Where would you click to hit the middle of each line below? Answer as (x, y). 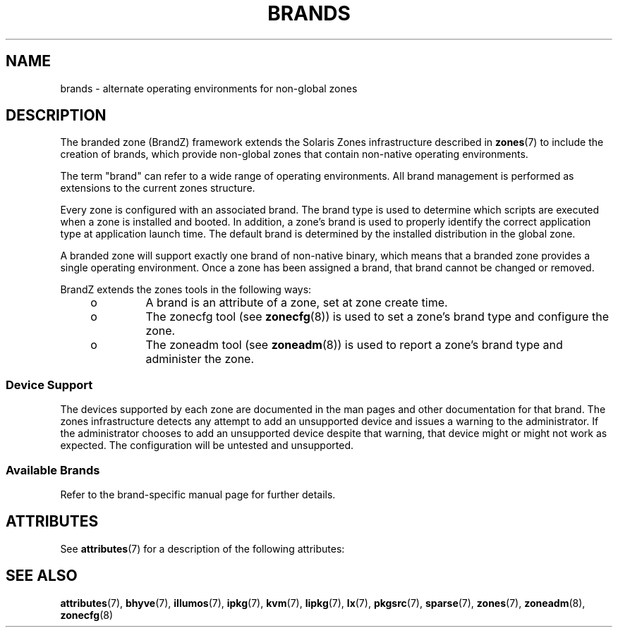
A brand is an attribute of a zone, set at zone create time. (297, 303)
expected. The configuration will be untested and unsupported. (207, 445)
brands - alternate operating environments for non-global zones (209, 88)
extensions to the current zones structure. (158, 188)
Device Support (49, 385)
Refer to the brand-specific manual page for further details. (198, 494)
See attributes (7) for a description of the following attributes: (202, 548)
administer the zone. (200, 359)
